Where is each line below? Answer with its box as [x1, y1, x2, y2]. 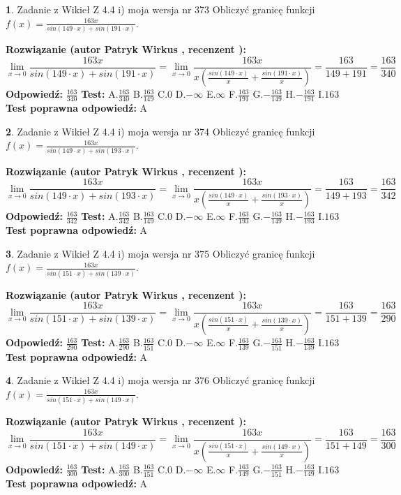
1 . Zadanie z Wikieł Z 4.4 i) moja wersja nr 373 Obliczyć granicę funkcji [6, 2, 315, 16]
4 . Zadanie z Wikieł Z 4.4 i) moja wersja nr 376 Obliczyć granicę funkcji [6, 373, 315, 387]
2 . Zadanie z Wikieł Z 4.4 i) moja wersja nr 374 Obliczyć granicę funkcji [6, 124, 315, 138]
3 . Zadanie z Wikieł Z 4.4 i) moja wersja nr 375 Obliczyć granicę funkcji [6, 246, 315, 260]
